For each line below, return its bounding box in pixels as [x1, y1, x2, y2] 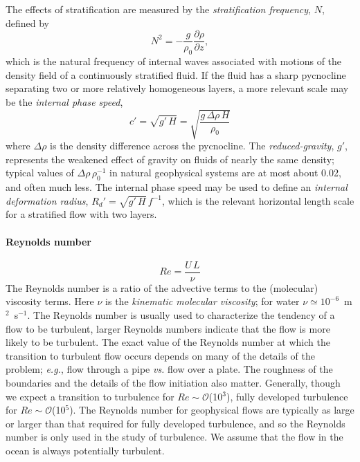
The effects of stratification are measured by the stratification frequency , [6, 2, 312, 16]
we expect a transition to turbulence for [6, 389, 174, 403]
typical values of [6, 165, 74, 180]
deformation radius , [6, 193, 89, 207]
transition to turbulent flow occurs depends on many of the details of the [6, 348, 315, 362]
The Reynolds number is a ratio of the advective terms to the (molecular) [6, 280, 318, 295]
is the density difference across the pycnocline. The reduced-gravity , [50, 138, 334, 152]
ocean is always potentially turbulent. [6, 443, 165, 457]
